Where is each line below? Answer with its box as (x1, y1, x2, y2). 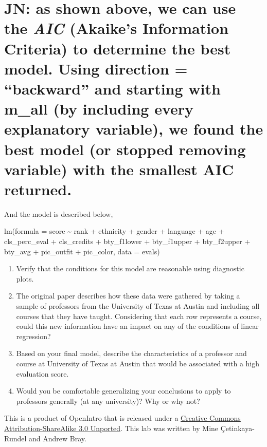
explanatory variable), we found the (4, 118, 263, 139)
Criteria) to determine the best (4, 38, 231, 59)
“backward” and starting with (4, 78, 221, 99)
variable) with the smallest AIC (4, 158, 234, 179)
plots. (16, 273, 34, 284)
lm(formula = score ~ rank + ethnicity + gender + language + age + (4, 226, 224, 236)
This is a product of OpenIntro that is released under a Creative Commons (4, 413, 241, 423)
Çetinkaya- (220, 422, 255, 433)
